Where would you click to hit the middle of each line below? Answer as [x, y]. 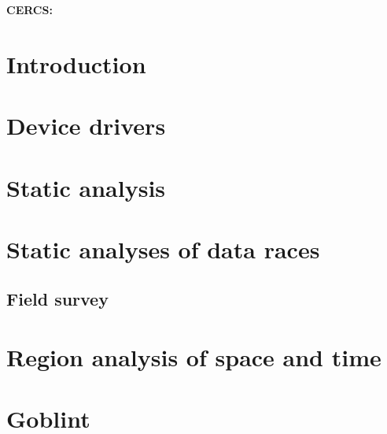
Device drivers [86, 126]
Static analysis [86, 187]
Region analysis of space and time [194, 357]
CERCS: [29, 9]
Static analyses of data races [163, 249]
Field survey [57, 299]
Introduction [76, 63]
